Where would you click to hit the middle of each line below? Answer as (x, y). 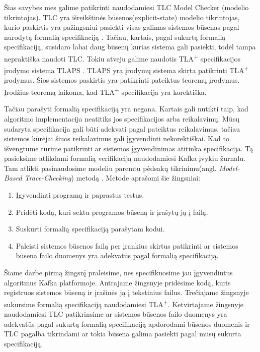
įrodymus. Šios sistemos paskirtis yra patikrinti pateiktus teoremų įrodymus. (122, 80)
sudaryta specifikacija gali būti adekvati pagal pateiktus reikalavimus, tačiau (122, 128)
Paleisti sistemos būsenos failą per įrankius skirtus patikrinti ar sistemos (127, 245)
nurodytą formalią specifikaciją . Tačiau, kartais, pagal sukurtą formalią (115, 37)
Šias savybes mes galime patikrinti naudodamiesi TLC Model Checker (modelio (126, 7)
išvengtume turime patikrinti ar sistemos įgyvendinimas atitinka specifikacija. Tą (129, 148)
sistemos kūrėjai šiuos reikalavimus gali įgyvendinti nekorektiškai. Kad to (117, 138)
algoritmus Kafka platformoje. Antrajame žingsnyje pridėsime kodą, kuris (117, 282)
